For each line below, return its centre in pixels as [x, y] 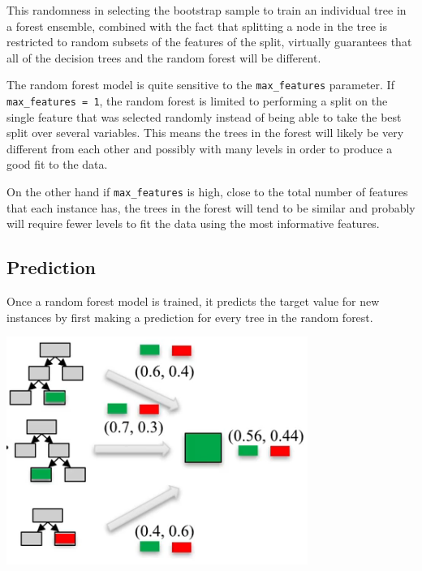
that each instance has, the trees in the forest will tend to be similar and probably [211, 207]
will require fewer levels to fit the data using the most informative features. [193, 223]
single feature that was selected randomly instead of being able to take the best [204, 116]
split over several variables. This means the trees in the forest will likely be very [205, 133]
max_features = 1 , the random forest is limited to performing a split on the [197, 101]
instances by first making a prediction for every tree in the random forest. [190, 317]
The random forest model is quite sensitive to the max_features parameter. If [200, 85]
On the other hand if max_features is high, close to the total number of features [207, 192]
